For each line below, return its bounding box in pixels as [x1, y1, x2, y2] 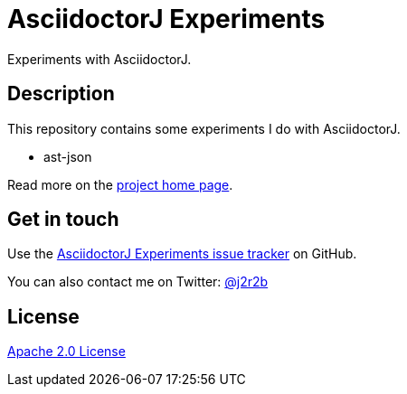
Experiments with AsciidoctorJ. [7, 51, 192, 67]
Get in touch [7, 208, 119, 231]
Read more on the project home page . [7, 176, 233, 192]
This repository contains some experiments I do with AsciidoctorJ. [7, 120, 401, 136]
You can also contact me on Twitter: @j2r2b [7, 274, 269, 290]
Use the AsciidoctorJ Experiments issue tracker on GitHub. [7, 246, 357, 262]
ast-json [43, 148, 92, 164]
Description [7, 82, 115, 106]
